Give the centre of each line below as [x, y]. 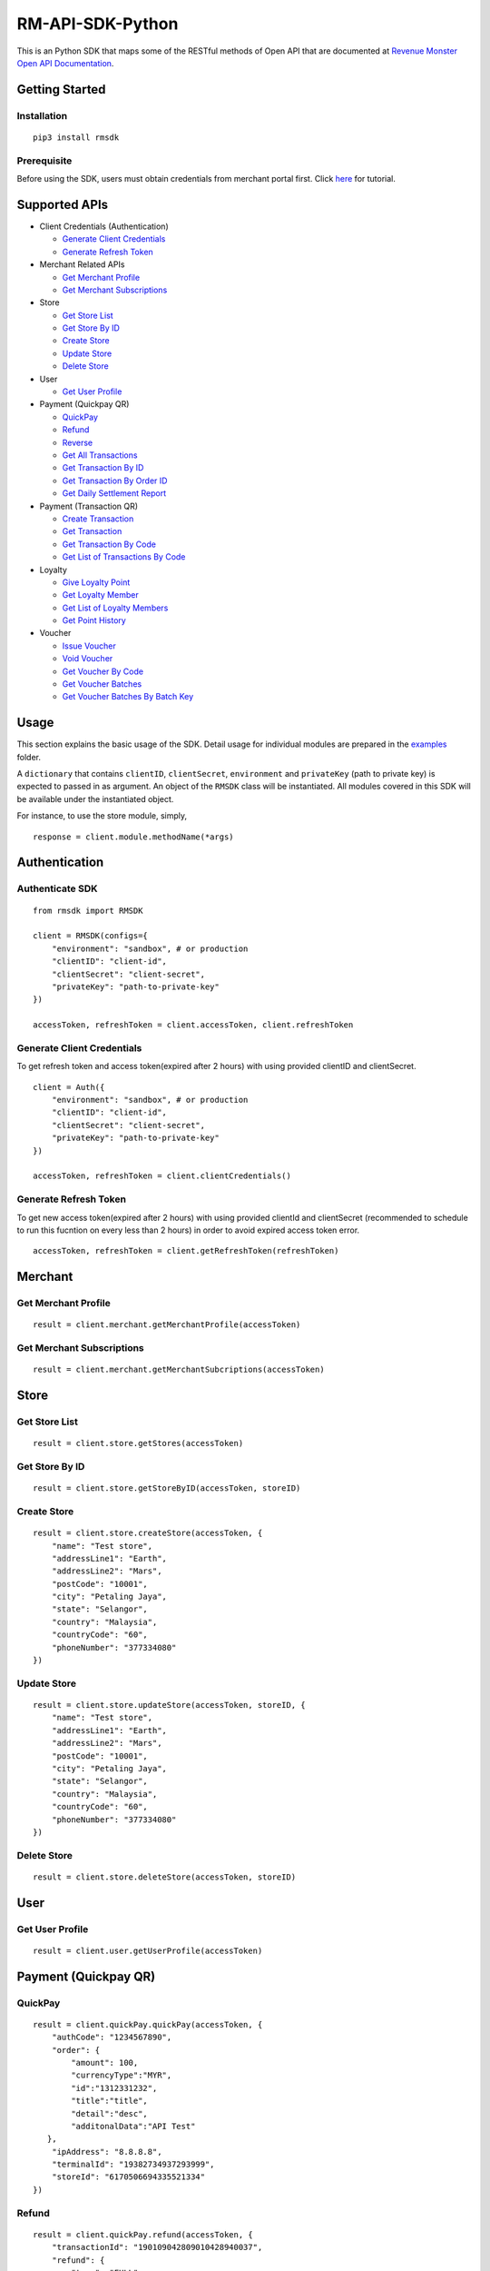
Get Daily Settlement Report [114, 493]
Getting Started [61, 89]
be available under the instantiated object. [95, 798]
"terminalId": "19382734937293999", [133, 2165]
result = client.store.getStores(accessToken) [138, 1443]
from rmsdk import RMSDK [88, 910]
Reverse [78, 442]
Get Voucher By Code [103, 671]
